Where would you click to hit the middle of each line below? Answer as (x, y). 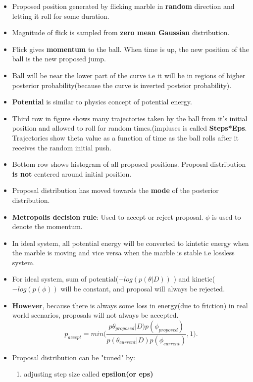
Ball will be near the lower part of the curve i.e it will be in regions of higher (129, 75)
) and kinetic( (194, 279)
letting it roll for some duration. (61, 16)
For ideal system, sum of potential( (65, 279)
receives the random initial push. (62, 147)
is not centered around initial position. (72, 173)
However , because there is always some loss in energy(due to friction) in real (130, 305)
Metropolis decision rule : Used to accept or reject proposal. (108, 216)
